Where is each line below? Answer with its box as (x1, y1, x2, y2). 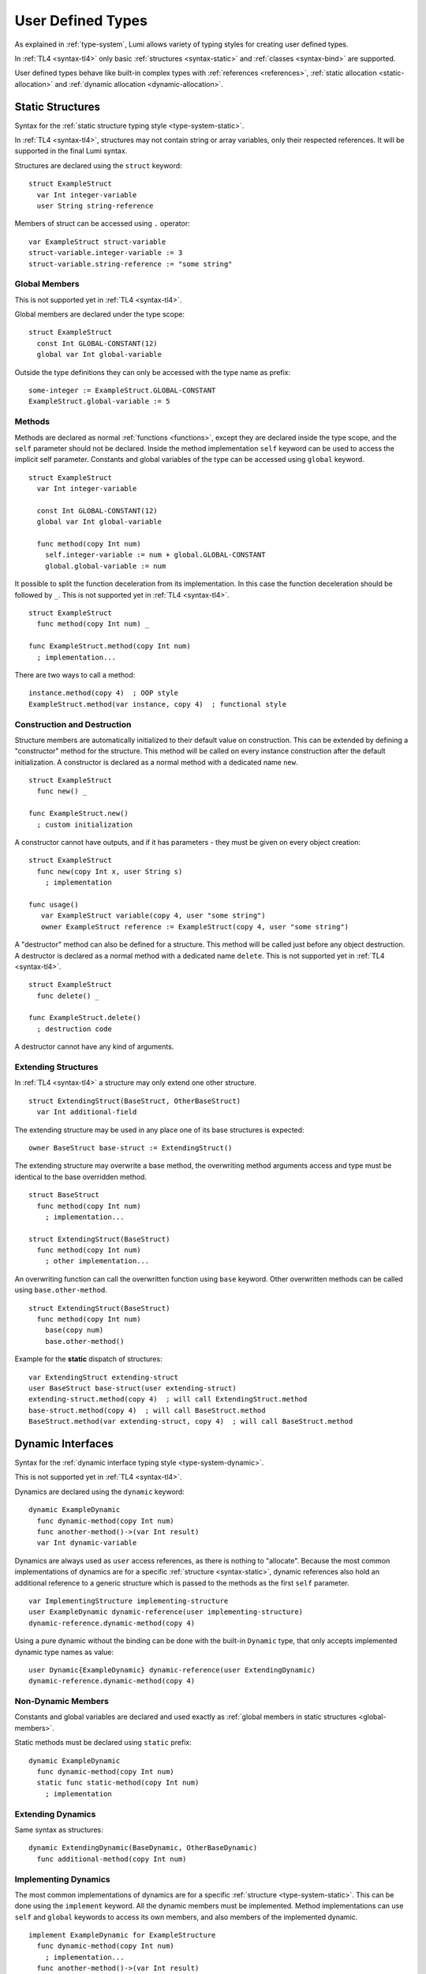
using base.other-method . (14, 1285, 108, 1295)
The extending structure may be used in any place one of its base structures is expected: (14, 1125, 305, 1135)
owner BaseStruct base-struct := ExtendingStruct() (28, 1143, 233, 1152)
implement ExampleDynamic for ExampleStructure (28, 1931, 216, 1940)
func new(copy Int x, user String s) (36, 867, 183, 876)
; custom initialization (36, 820, 133, 829)
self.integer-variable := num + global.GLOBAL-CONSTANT (44, 550, 266, 560)
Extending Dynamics (14, 1808, 96, 1819)
